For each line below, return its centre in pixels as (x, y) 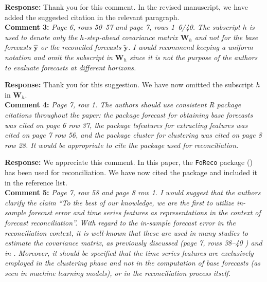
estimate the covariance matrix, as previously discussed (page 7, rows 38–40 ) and (133, 243)
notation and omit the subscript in (59, 57)
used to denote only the (41, 37)
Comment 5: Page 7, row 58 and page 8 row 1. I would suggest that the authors (133, 192)
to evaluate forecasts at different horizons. (70, 67)
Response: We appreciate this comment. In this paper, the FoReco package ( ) (129, 162)
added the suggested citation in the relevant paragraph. (92, 17)
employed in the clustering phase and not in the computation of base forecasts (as (133, 263)
